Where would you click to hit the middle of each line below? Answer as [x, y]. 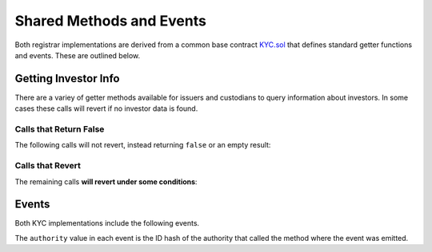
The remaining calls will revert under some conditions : [106, 181]
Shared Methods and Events [111, 21]
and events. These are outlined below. [78, 55]
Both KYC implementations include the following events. [107, 223]
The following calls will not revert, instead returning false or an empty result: [143, 145]
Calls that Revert [48, 166]
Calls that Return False [60, 129]
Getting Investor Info [67, 79]
